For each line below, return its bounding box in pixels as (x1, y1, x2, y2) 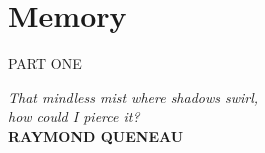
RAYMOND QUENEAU (8, 125, 184, 146)
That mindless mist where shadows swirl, (8, 86, 259, 107)
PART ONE (8, 53, 82, 74)
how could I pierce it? (8, 106, 140, 127)
